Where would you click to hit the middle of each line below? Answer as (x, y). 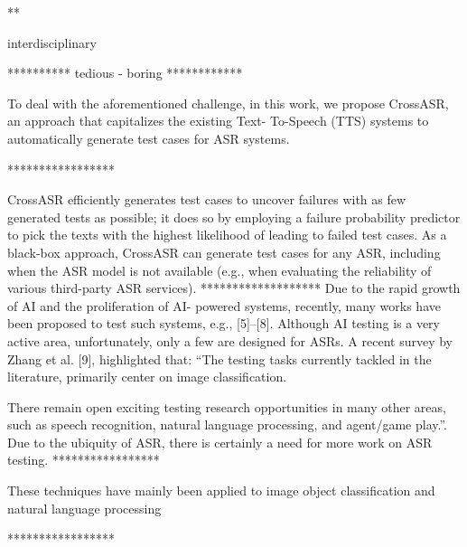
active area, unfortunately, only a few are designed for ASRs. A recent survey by (230, 340)
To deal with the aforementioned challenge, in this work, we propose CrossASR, (228, 103)
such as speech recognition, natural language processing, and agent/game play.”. (228, 424)
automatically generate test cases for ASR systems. (149, 138)
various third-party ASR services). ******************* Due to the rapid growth (234, 288)
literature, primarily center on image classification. (147, 377)
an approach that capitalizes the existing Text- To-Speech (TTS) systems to (218, 121)
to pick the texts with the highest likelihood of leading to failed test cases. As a (227, 235)
